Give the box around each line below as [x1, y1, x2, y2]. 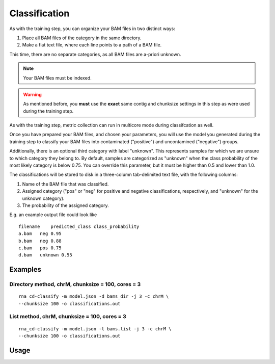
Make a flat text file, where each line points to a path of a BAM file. [22, 42, 162, 48]
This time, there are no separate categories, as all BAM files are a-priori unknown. [9, 51, 181, 57]
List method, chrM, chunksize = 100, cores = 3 [9, 313, 127, 320]
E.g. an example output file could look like [9, 212, 97, 218]
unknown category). [22, 195, 65, 201]
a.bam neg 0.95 [18, 231, 62, 237]
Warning [23, 91, 42, 97]
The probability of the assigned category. [22, 202, 109, 209]
